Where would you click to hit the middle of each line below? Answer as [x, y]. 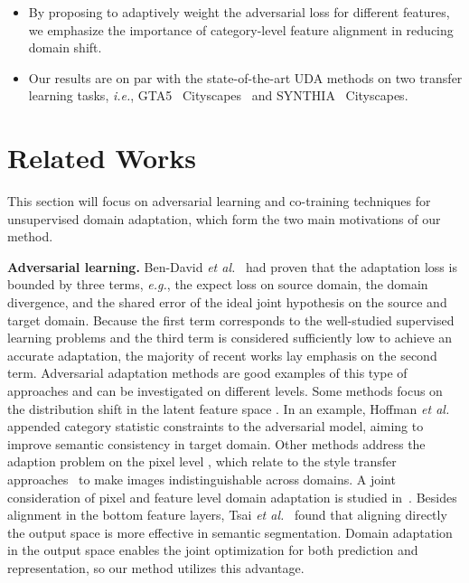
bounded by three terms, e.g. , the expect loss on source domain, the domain [218, 284]
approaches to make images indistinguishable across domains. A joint [202, 479]
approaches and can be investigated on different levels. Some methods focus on [225, 391]
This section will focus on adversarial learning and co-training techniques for [219, 201]
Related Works [102, 158]
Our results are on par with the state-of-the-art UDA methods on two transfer [245, 77]
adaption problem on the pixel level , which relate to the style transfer [202, 461]
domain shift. [65, 47]
